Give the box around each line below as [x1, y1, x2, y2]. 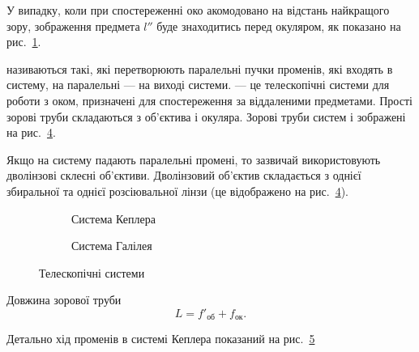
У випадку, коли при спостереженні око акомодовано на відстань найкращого [6, 2, 390, 18]
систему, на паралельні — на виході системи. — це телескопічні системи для [6, 76, 390, 93]
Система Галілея [71, 237, 152, 254]
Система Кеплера [71, 210, 156, 227]
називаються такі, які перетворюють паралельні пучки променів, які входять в [6, 60, 393, 77]
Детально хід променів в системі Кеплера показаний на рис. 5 [6, 330, 315, 347]
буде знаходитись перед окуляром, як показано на [156, 17, 401, 34]
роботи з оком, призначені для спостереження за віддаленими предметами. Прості [6, 91, 413, 108]
